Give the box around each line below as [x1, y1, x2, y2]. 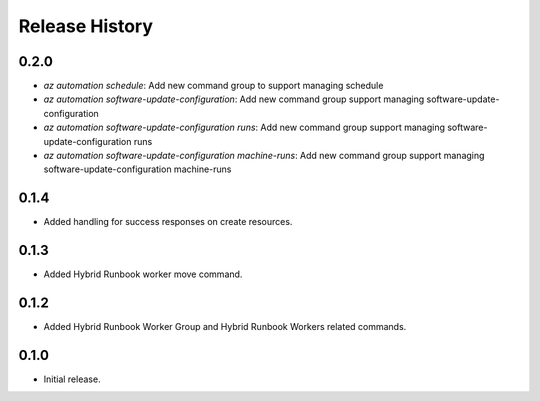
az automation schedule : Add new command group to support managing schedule [43, 80, 384, 92]
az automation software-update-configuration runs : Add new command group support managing [43, 121, 445, 134]
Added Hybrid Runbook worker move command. [43, 268, 243, 280]
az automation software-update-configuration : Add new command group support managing [43, 93, 425, 105]
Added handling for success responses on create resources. [43, 216, 293, 228]
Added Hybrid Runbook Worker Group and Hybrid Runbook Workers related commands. [43, 321, 407, 333]
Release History [18, 15, 154, 37]
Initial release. [43, 373, 101, 385]
